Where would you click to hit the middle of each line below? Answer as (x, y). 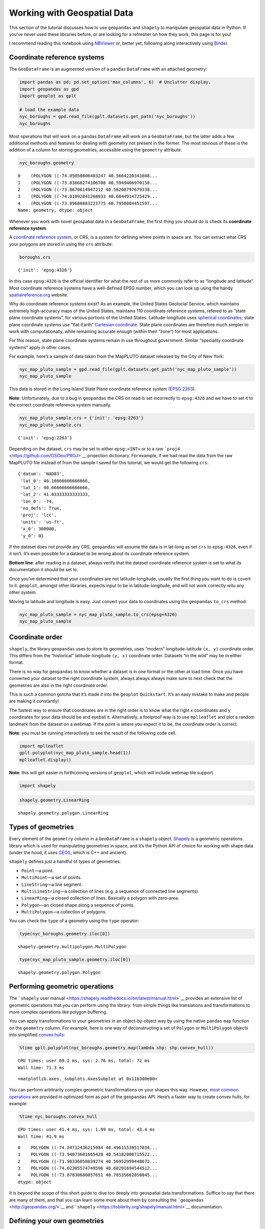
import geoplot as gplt (48, 96)
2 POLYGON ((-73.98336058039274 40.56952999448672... (88, 1161)
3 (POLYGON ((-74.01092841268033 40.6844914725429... (88, 196)
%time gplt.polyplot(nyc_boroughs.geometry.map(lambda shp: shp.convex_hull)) (116, 1048)
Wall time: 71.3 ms (41, 1068)
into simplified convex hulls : (37, 1035)
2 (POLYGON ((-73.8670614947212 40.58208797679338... (88, 190)
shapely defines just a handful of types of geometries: (65, 862)
